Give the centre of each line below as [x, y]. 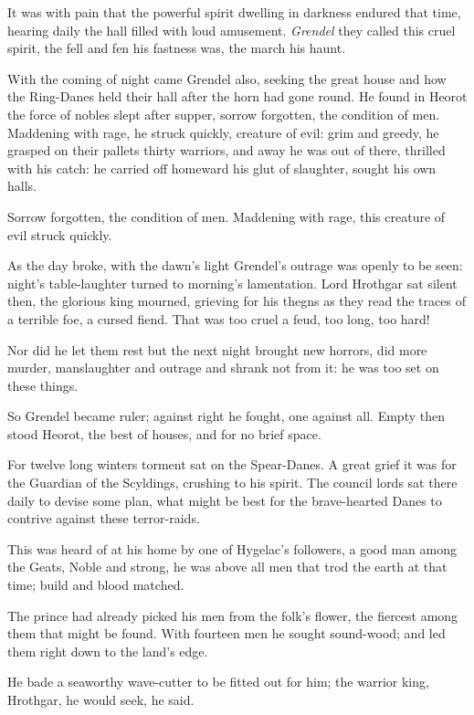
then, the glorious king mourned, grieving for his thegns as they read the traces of [237, 301]
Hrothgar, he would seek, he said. [101, 699]
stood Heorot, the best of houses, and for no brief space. [164, 433]
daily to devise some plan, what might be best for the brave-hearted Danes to [225, 500]
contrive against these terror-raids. [104, 518]
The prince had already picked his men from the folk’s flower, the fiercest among [233, 615]
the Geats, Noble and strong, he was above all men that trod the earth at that [227, 567]
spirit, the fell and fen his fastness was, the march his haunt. [177, 48]
